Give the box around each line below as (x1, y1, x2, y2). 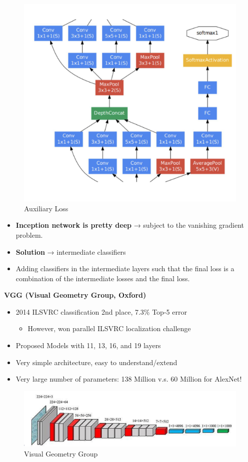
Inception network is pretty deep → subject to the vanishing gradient (15, 220, 244, 230)
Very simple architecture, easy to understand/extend (15, 357, 177, 367)
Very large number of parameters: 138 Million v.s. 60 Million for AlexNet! (15, 374, 242, 384)
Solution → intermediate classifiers (15, 246, 126, 257)
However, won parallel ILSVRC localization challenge (27, 323, 191, 334)
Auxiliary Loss (24, 203, 68, 213)
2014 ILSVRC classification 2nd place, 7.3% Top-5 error (15, 306, 187, 317)
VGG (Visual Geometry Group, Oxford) (4, 290, 146, 300)
